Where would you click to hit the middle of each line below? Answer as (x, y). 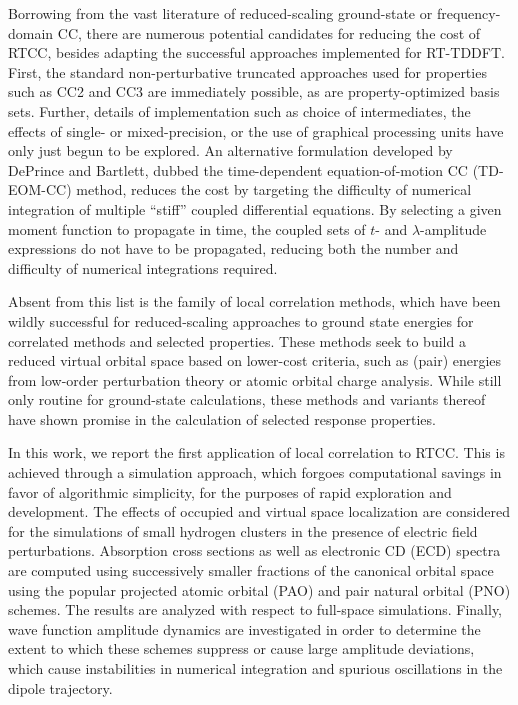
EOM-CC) (40, 189)
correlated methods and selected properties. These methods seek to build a (237, 340)
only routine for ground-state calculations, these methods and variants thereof (247, 399)
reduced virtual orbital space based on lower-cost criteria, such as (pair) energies (255, 360)
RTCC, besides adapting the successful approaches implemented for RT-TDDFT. (256, 52)
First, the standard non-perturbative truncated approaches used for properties (247, 71)
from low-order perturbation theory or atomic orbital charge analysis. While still (255, 379)
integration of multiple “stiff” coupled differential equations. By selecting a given (255, 208)
